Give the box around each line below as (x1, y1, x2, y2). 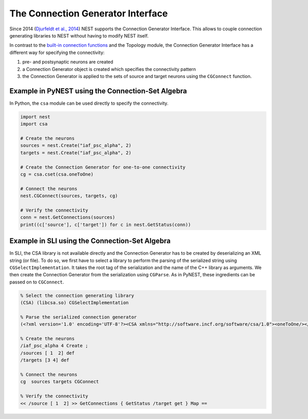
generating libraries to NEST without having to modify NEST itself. (9, 32, 149, 39)
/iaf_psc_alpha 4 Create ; (20, 343, 88, 349)
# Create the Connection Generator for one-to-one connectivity (20, 164, 186, 170)
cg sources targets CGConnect (20, 379, 100, 385)
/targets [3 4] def (20, 357, 69, 363)
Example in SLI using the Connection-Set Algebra (9, 237, 171, 245)
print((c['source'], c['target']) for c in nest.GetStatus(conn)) (20, 221, 191, 227)
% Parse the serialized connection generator (20, 314, 137, 320)
